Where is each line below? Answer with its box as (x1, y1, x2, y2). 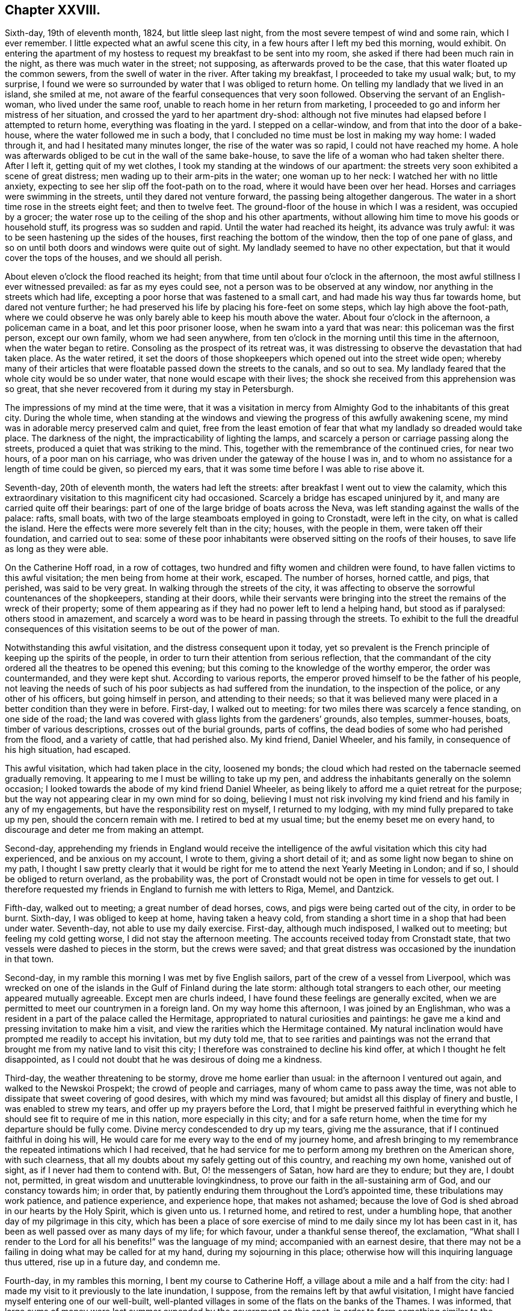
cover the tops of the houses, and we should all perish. (5, 253, 223, 263)
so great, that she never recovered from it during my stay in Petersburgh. (5, 384, 294, 395)
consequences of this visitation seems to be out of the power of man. (5, 624, 280, 634)
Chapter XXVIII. (5, 2, 100, 17)
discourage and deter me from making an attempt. (5, 824, 204, 835)
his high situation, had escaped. (5, 745, 131, 755)
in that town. (5, 954, 54, 965)
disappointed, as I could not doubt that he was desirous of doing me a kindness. (5, 1054, 322, 1065)
